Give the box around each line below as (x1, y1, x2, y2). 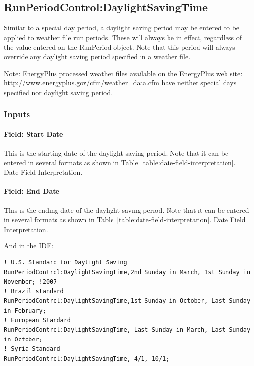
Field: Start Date (4, 129, 63, 139)
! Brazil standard (4, 288, 64, 295)
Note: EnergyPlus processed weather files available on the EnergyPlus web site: (4, 68, 243, 78)
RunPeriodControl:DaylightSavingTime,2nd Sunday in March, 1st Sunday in (4, 268, 251, 276)
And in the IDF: (4, 240, 53, 251)
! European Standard (4, 316, 71, 324)
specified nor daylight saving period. (4, 87, 113, 97)
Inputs (4, 108, 30, 120)
